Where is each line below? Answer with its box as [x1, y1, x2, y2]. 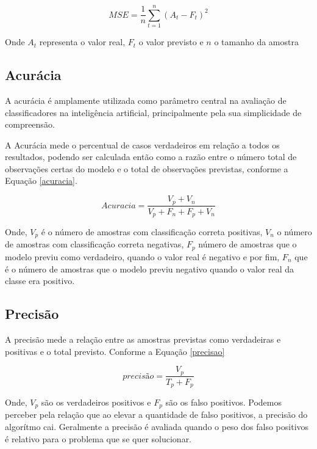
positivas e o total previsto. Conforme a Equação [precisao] [5, 345, 225, 357]
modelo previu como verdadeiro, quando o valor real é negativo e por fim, [5, 250, 280, 263]
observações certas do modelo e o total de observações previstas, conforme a [5, 162, 288, 175]
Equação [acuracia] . [5, 174, 77, 187]
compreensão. [5, 118, 55, 131]
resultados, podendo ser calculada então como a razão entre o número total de [5, 150, 297, 163]
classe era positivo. [5, 274, 75, 287]
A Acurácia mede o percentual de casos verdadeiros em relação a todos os [5, 138, 280, 151]
